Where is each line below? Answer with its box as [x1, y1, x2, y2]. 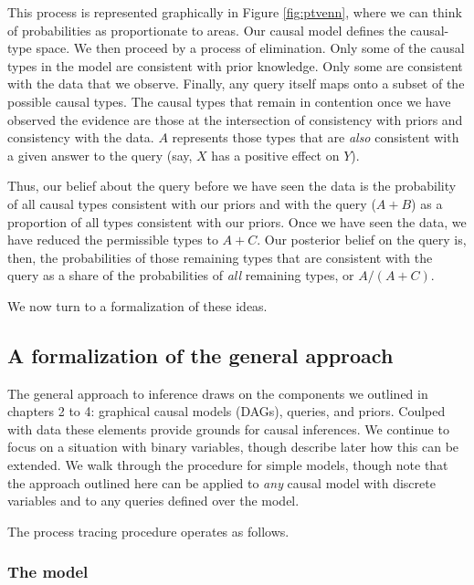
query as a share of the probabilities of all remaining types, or [7, 266, 354, 285]
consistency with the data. [7, 128, 154, 147]
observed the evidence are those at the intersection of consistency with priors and [7, 110, 463, 129]
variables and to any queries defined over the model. [7, 491, 300, 510]
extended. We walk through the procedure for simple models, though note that [7, 455, 448, 475]
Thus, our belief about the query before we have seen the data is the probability [7, 176, 457, 195]
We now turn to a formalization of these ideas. [7, 296, 268, 315]
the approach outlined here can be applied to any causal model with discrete [7, 473, 436, 492]
